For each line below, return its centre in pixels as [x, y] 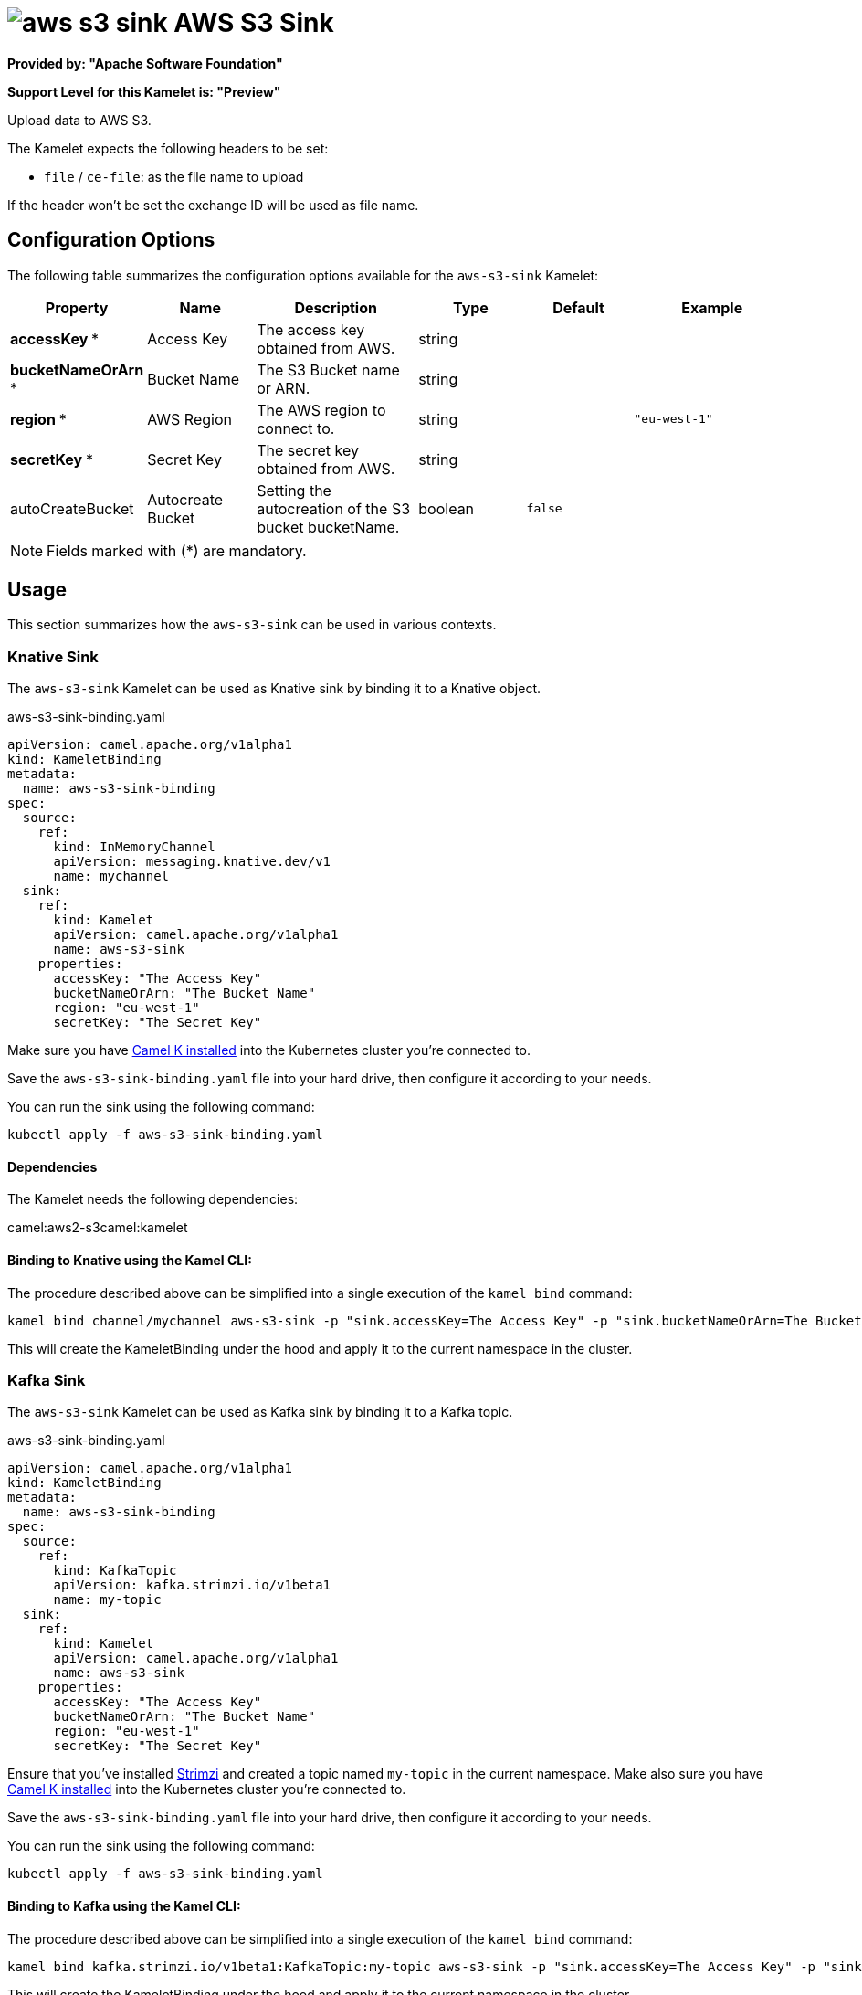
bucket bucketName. [328, 527]
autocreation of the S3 [334, 508]
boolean [447, 508]
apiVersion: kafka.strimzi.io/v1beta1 [192, 1585]
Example [712, 307]
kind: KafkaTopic [115, 1571]
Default [578, 307]
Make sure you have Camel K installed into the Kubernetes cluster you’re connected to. [269, 1050]
